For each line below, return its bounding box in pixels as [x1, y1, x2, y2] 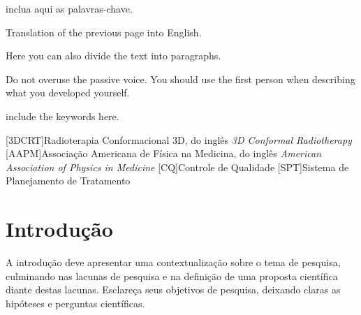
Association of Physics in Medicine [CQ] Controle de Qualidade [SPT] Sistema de [6, 159, 349, 174]
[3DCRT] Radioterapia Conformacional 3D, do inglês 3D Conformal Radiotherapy [6, 132, 352, 147]
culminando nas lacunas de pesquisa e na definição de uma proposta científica [6, 268, 338, 283]
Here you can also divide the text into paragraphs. [6, 48, 221, 63]
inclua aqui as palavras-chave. [6, 1, 133, 15]
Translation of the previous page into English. [6, 24, 202, 39]
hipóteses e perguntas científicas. [6, 295, 145, 310]
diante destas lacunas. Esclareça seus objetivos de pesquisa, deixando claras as [6, 282, 341, 297]
